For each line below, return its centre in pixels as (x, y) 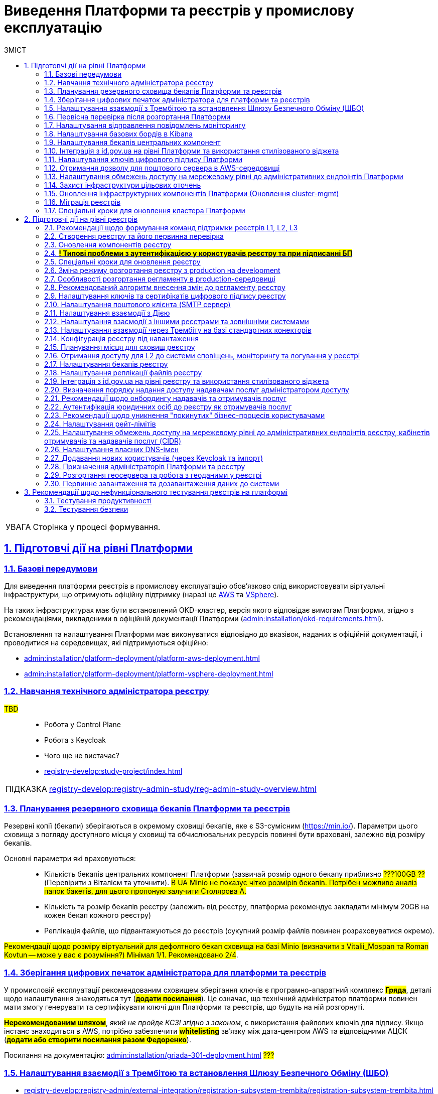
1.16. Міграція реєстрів (83, 202)
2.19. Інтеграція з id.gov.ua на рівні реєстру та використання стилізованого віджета (187, 381)
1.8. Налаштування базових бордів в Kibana (118, 133)
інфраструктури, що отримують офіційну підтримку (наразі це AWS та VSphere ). (141, 594)
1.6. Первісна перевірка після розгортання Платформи (137, 116)
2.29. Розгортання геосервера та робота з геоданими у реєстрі (153, 475)
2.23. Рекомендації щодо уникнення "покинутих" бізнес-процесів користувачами (185, 415)
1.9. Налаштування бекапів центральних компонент (132, 142)
